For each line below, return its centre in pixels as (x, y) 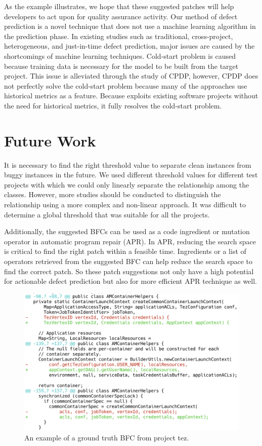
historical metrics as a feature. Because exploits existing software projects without (131, 96)
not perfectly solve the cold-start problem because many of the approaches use (126, 85)
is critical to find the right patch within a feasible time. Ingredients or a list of (125, 251)
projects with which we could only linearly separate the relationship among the (127, 184)
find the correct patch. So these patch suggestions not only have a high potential (129, 271)
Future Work (50, 140)
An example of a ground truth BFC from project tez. (107, 438)
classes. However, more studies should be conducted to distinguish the (113, 194)
